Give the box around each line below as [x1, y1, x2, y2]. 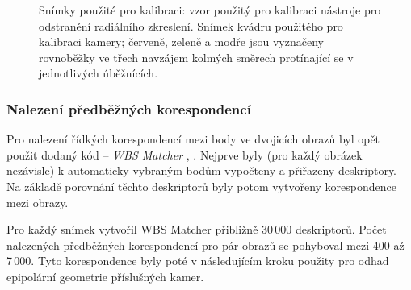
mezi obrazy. [6, 193, 69, 210]
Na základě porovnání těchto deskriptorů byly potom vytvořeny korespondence [6, 177, 396, 194]
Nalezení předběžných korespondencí [6, 98, 251, 118]
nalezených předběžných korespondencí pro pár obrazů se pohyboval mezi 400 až [6, 236, 405, 253]
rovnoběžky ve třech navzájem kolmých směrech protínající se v [39, 48, 354, 65]
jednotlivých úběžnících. [39, 64, 158, 81]
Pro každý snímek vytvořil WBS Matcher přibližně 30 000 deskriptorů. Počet [6, 221, 387, 238]
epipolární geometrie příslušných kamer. [6, 267, 204, 284]
